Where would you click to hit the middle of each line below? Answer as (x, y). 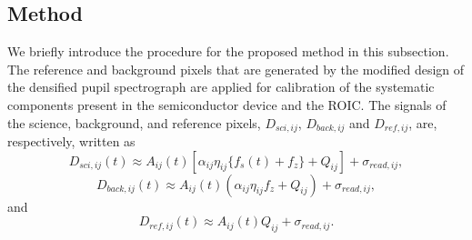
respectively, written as (71, 141)
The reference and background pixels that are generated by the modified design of (236, 69)
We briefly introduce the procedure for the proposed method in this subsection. (228, 51)
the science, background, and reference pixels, (134, 122)
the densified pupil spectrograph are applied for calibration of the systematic (221, 87)
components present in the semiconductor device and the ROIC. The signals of (227, 104)
